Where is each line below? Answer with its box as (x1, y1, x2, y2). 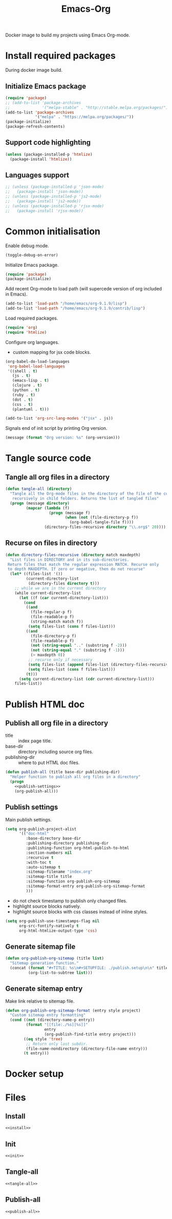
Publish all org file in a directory (5, 719, 109, 728)
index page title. (18, 738, 52, 744)
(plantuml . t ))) (12, 406, 50, 412)
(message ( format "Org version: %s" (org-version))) (5, 435, 120, 440)
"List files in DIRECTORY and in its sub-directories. (10, 557, 130, 562)
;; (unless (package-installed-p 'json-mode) (5, 184, 104, 190)
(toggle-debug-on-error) (5, 252, 58, 258)
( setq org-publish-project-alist (5, 827, 77, 832)
